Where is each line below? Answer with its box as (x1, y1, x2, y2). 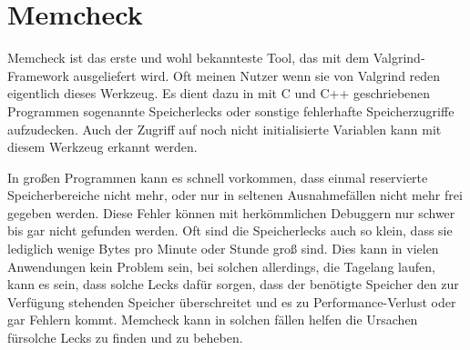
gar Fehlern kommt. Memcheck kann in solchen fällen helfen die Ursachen (7, 310, 418, 329)
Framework (7, 65, 69, 85)
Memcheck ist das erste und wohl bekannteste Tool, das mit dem (7, 48, 370, 67)
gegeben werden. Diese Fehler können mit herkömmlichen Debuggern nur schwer (7, 203, 455, 222)
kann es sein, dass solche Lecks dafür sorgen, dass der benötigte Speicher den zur (7, 275, 459, 294)
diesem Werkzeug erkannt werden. (7, 137, 198, 156)
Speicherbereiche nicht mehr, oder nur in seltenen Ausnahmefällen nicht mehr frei (7, 185, 463, 205)
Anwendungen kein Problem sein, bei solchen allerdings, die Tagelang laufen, (7, 256, 435, 275)
